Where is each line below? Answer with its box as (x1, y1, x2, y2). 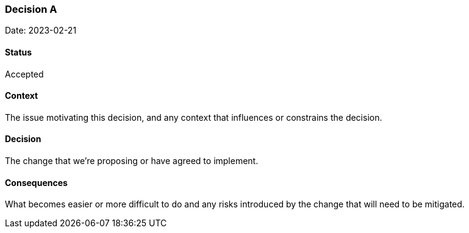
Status (5, 46, 32, 57)
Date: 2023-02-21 (5, 25, 77, 36)
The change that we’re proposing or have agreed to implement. (5, 156, 259, 167)
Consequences (5, 177, 68, 188)
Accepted (5, 68, 44, 79)
